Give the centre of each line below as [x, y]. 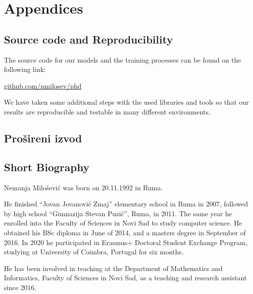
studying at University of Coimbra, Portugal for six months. [94, 252]
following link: [25, 69]
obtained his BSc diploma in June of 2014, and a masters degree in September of [125, 232]
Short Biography [47, 167]
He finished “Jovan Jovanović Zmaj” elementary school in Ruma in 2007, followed [126, 204]
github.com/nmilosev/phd [43, 85]
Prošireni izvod [43, 138]
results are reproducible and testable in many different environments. [107, 111]
